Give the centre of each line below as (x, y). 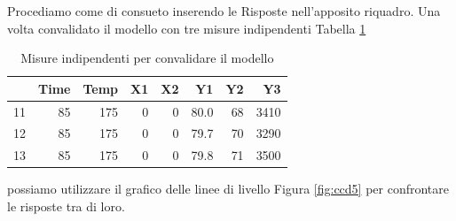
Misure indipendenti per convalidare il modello (147, 58)
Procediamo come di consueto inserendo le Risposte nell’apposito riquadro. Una (224, 11)
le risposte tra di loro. (66, 206)
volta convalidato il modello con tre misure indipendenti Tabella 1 (187, 28)
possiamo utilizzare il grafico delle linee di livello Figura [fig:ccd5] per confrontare (228, 189)
